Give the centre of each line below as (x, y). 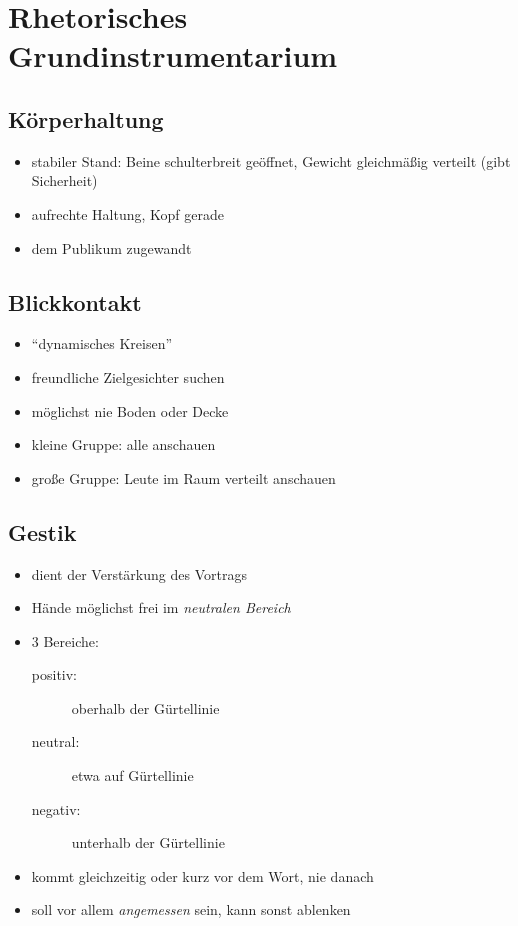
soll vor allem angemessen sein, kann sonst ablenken (191, 909)
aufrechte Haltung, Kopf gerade (128, 213)
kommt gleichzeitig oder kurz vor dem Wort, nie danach (202, 875)
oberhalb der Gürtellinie (145, 707)
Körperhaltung (86, 118)
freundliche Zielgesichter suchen (128, 376)
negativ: (56, 808)
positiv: (54, 674)
